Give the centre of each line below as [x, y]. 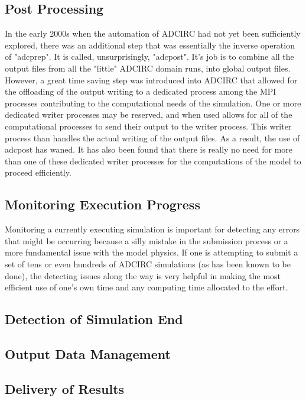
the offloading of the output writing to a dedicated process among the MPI [141, 91]
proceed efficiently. [38, 172]
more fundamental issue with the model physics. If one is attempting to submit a [152, 252]
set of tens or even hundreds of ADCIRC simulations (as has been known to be [148, 263]
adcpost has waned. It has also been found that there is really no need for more [149, 149]
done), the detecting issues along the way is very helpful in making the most [143, 275]
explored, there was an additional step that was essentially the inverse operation [150, 45]
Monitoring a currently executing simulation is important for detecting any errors [152, 229]
